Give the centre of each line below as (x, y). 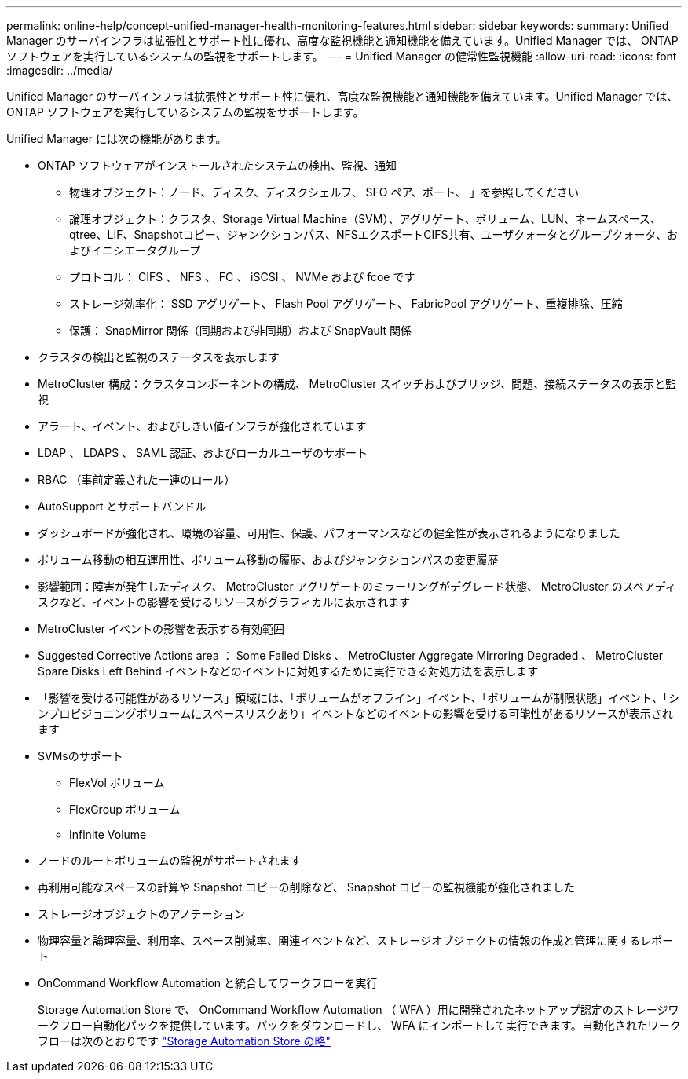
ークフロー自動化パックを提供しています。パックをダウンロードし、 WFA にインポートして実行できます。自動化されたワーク (359, 1025)
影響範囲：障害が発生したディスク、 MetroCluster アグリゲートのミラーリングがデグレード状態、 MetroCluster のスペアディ (357, 586)
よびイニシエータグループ (135, 250)
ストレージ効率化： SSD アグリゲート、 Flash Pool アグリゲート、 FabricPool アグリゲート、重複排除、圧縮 (346, 304)
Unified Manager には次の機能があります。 (117, 139)
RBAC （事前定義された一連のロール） (137, 479)
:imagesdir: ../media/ (60, 70)
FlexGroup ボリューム (125, 809)
